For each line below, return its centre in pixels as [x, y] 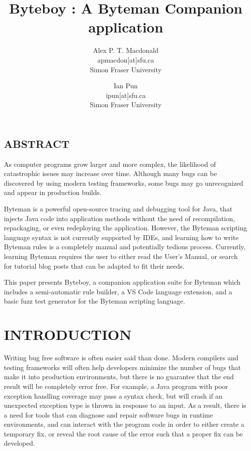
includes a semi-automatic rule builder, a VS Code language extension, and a [118, 291]
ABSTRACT [37, 143]
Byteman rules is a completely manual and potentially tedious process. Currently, [125, 247]
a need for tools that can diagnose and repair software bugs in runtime [109, 414]
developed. [20, 443]
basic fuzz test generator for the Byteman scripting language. [95, 301]
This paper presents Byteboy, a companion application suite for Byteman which [122, 282]
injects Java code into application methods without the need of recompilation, [119, 218]
